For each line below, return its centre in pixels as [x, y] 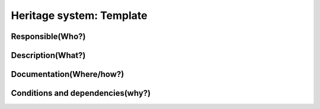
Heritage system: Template [79, 15]
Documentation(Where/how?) [68, 74]
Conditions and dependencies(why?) [81, 93]
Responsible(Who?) [48, 36]
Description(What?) [48, 55]
